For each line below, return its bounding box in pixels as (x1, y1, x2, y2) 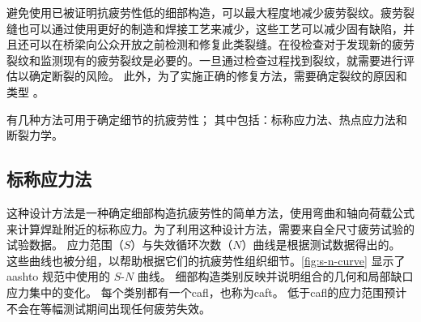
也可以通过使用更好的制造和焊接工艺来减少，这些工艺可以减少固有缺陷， (17, 19, 403, 36)
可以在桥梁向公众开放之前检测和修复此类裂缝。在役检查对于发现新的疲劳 (28, 36, 415, 53)
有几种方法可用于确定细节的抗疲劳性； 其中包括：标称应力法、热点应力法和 (6, 110, 407, 127)
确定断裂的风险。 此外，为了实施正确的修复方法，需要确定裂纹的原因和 (28, 67, 407, 84)
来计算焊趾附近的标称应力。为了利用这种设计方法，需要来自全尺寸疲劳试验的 (6, 220, 415, 237)
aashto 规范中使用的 (6, 268, 111, 285)
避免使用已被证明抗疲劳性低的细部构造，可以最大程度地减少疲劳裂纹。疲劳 (6, 4, 403, 20)
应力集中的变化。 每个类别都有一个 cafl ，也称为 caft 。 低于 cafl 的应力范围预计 (6, 283, 407, 300)
